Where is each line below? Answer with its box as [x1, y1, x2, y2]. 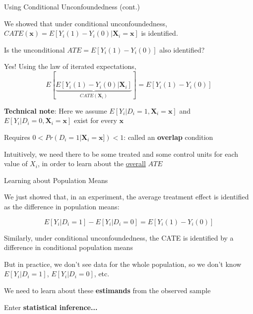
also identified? [159, 44, 205, 55]
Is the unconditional [4, 44, 65, 55]
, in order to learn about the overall [37, 158, 146, 169]
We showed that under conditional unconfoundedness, [4, 18, 167, 28]
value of [4, 158, 28, 169]
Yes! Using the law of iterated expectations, [4, 61, 136, 71]
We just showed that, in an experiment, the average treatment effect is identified [4, 191, 249, 202]
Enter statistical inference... [4, 302, 98, 312]
